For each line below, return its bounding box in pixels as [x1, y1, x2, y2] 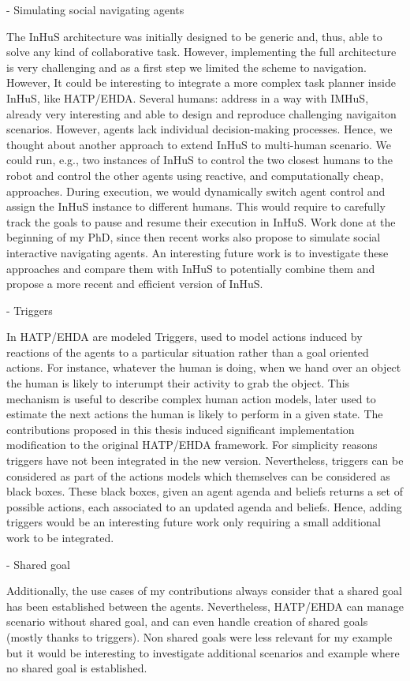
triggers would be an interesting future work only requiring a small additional [6, 514, 382, 530]
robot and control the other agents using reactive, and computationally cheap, [6, 167, 384, 183]
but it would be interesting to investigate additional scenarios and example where [6, 644, 400, 660]
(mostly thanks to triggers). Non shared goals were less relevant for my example [6, 628, 393, 645]
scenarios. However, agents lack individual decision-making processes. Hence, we [6, 121, 393, 137]
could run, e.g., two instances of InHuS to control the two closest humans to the [6, 152, 393, 168]
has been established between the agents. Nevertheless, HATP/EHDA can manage [6, 597, 404, 614]
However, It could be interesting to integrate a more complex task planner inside [6, 74, 396, 91]
